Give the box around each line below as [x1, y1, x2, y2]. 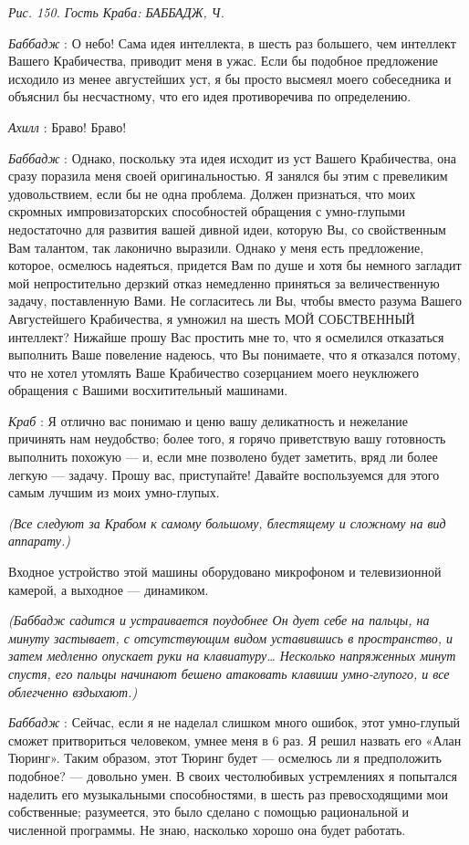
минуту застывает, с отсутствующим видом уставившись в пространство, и [8, 628, 453, 647]
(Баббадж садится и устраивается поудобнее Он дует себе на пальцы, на [8, 610, 430, 630]
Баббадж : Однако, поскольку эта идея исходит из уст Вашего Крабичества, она [8, 148, 457, 167]
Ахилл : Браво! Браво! [8, 117, 127, 136]
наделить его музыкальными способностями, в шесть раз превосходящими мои [8, 784, 448, 803]
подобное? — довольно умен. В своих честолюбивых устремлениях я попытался [8, 766, 457, 785]
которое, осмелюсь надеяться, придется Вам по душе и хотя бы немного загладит [8, 256, 462, 275]
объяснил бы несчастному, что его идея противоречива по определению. [8, 87, 412, 106]
